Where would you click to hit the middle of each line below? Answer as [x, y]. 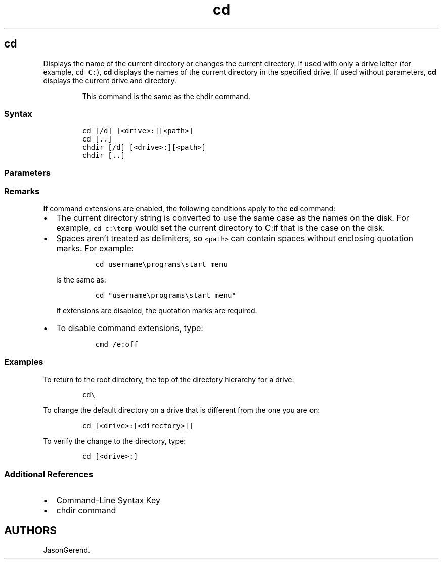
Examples [24, 362]
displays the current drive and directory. [110, 80]
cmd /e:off [117, 344]
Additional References [49, 474]
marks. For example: [95, 248]
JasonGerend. [67, 550]
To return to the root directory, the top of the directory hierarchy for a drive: [169, 380]
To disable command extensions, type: [130, 328]
